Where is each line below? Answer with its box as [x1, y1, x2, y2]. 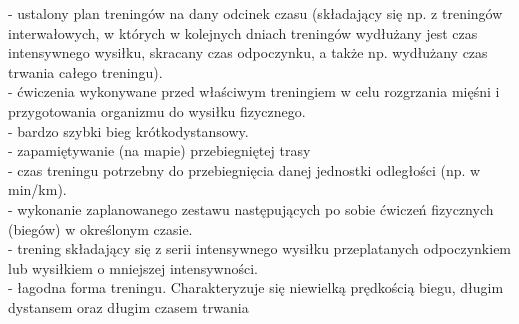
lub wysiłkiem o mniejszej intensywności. [8, 257, 258, 278]
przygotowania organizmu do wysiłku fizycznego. [8, 100, 306, 121]
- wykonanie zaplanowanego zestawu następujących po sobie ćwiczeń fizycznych [8, 198, 494, 219]
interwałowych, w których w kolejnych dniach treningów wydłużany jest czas [8, 22, 478, 43]
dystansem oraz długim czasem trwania [8, 296, 249, 317]
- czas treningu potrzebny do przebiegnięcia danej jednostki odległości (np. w [8, 159, 481, 180]
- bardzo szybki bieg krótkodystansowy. [8, 120, 249, 141]
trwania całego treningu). [8, 61, 163, 82]
